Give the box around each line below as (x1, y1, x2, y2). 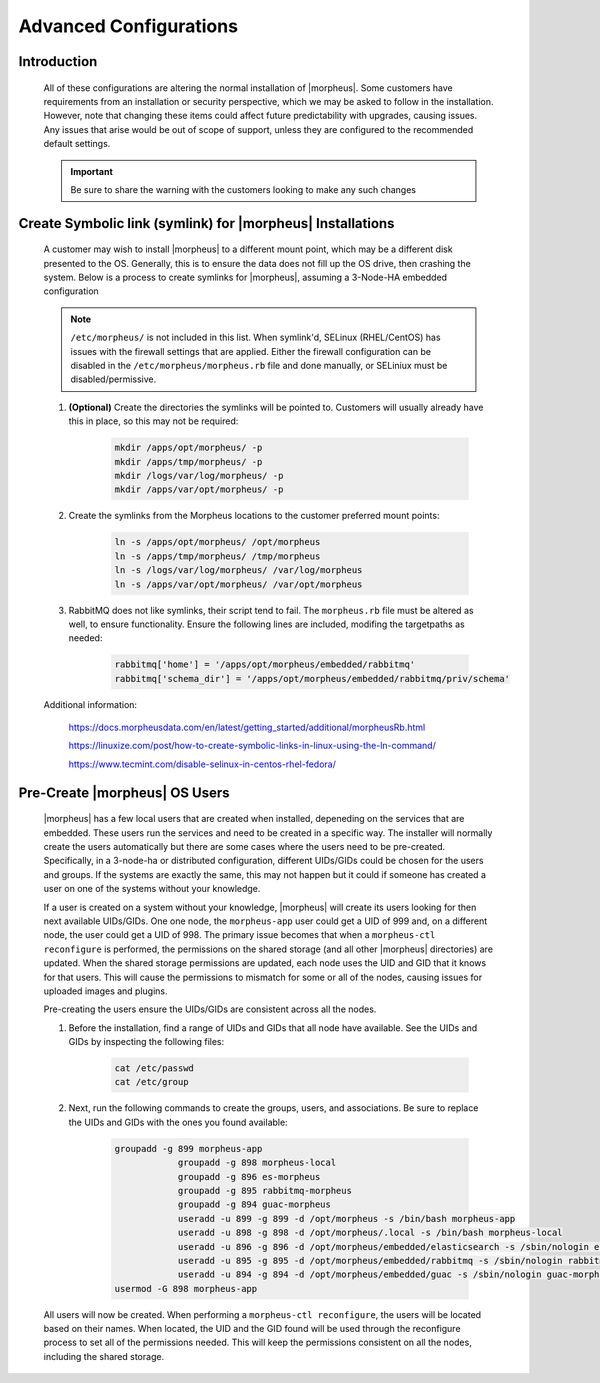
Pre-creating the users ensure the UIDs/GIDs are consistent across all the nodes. (43, 1003, 377, 1015)
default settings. (43, 138, 111, 150)
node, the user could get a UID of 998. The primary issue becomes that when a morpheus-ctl (43, 929, 436, 941)
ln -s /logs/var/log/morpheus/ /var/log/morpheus (114, 565, 363, 576)
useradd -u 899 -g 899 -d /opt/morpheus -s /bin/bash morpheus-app (177, 1213, 516, 1224)
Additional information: (43, 698, 138, 710)
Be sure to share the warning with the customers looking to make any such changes (70, 183, 417, 195)
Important (70, 165, 114, 177)
